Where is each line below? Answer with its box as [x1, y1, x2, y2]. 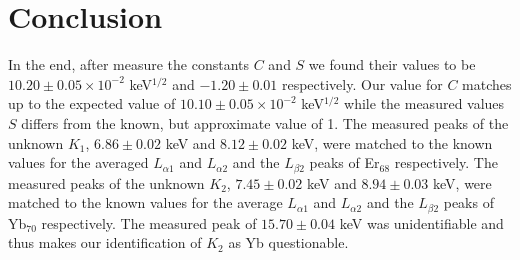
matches [462, 73, 512, 94]
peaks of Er [309, 152, 380, 173]
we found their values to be [308, 54, 476, 75]
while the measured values [344, 93, 505, 114]
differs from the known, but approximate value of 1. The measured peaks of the [21, 112, 509, 133]
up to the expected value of [8, 93, 176, 114]
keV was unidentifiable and [339, 212, 504, 233]
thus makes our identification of [8, 232, 202, 253]
